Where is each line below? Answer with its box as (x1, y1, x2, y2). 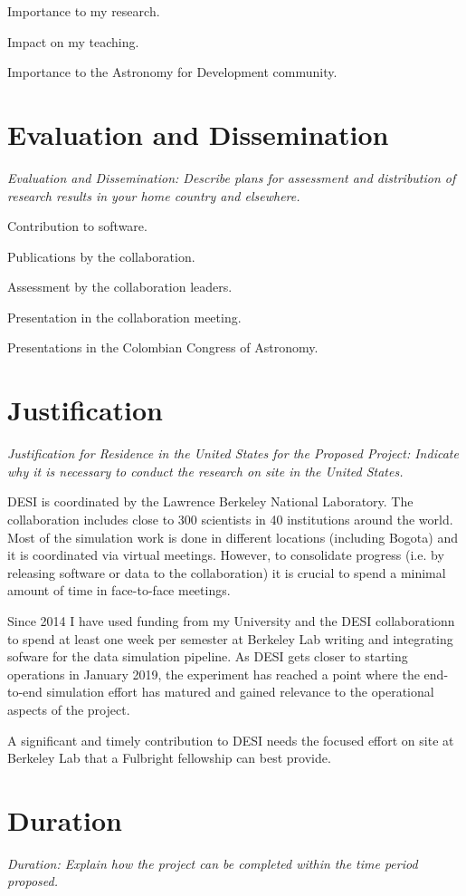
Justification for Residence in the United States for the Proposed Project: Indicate (7, 444, 459, 463)
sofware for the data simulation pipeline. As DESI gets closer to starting (7, 647, 408, 666)
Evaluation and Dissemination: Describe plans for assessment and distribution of (7, 168, 456, 187)
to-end (7, 682, 43, 701)
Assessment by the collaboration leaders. (7, 277, 233, 296)
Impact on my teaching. (7, 32, 139, 51)
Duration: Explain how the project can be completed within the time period (7, 853, 418, 872)
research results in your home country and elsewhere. (7, 186, 300, 205)
